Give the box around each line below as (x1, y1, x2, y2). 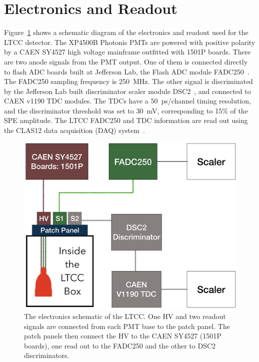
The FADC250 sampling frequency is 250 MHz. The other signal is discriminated (4, 76, 253, 86)
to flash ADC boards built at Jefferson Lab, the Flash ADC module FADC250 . (4, 66, 249, 76)
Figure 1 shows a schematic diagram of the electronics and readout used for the (4, 27, 248, 37)
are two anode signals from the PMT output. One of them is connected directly (4, 56, 248, 66)
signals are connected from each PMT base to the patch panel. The (24, 320, 230, 331)
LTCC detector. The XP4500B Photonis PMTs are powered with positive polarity (4, 36, 255, 47)
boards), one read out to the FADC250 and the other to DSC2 (24, 340, 216, 350)
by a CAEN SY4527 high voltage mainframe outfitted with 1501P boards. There (4, 46, 251, 57)
